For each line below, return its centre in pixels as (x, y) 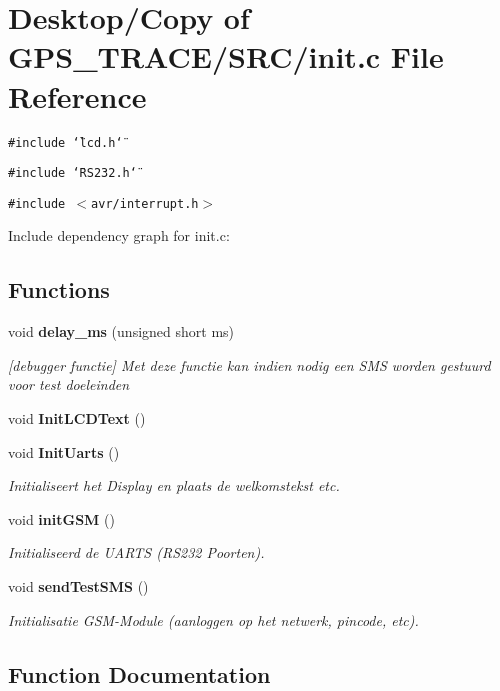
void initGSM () (61, 518)
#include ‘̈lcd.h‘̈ (65, 142)
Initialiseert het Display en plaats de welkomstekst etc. (174, 485)
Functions (59, 289)
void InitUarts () (64, 451)
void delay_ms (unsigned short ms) (121, 331)
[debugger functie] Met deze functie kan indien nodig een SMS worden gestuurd (249, 364)
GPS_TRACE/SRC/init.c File (226, 56)
